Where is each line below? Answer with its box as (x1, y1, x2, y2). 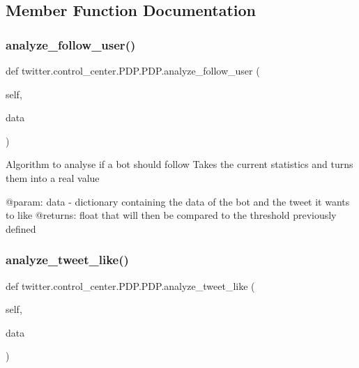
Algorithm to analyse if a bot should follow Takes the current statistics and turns (6, 157, 353, 171)
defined (6, 221, 36, 236)
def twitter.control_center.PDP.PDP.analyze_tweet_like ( (6, 278, 255, 293)
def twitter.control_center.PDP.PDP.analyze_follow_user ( (6, 63, 260, 77)
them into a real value (6, 170, 100, 185)
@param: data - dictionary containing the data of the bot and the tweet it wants (6, 194, 350, 208)
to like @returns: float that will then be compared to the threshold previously (6, 208, 337, 222)
